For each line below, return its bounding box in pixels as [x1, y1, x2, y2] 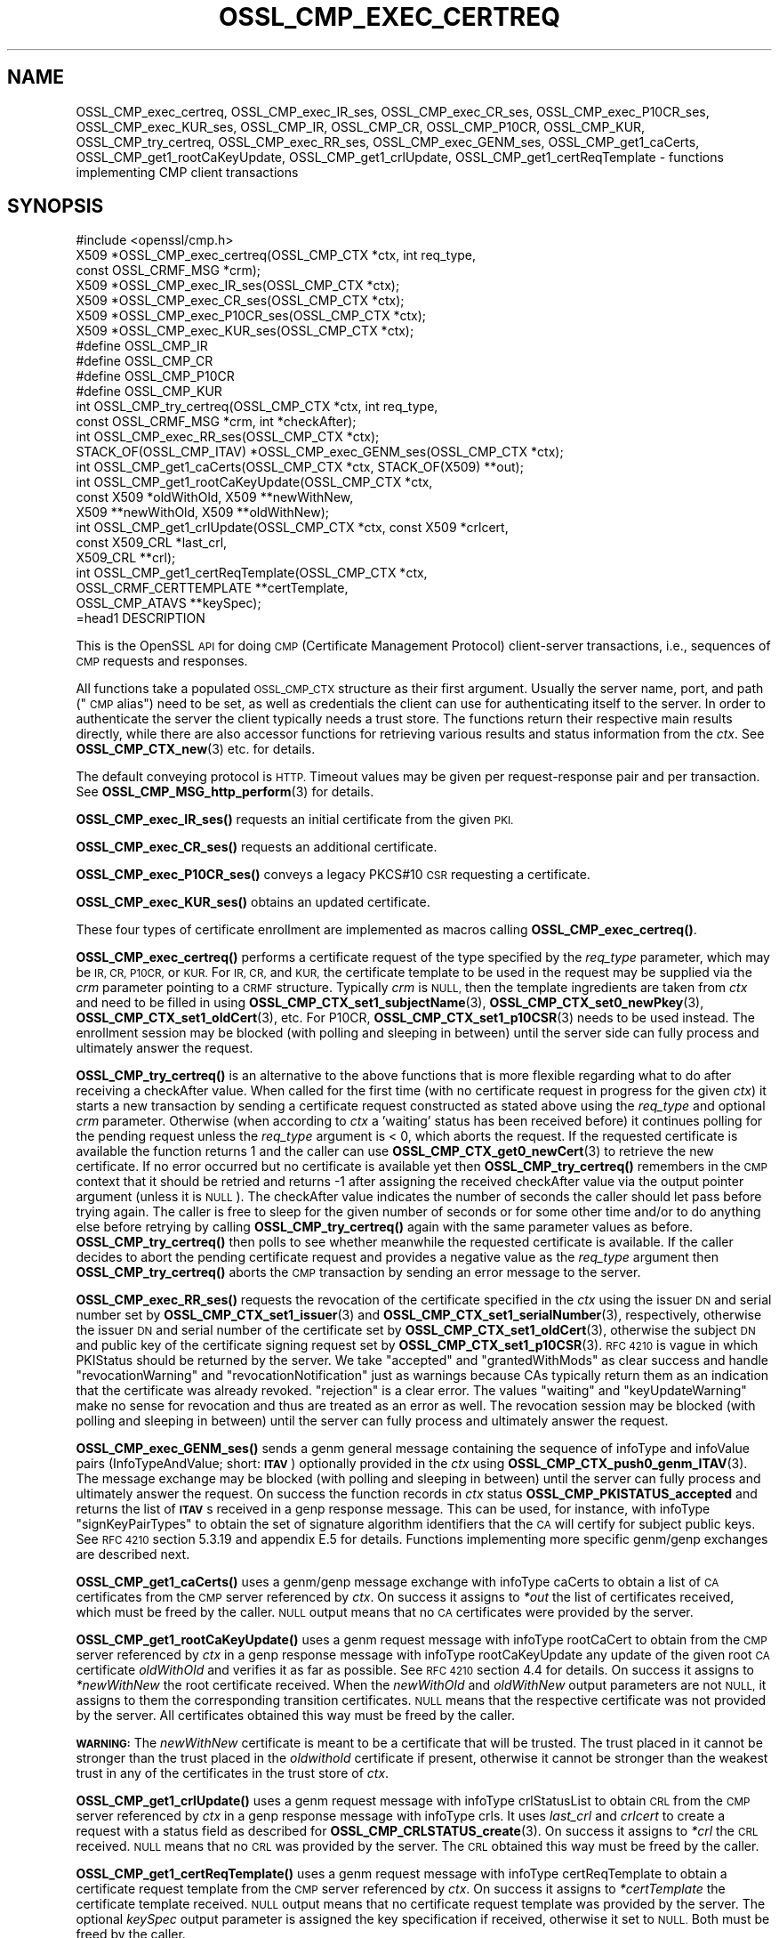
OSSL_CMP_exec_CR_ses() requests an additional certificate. [76, 839, 438, 855]
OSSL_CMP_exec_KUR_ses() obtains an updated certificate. [76, 894, 430, 910]
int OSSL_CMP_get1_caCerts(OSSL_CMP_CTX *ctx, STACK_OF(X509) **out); [76, 459, 524, 475]
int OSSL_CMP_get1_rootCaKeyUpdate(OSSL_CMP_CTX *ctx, [76, 474, 433, 490]
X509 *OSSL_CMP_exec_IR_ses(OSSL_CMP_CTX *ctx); [76, 278, 400, 294]
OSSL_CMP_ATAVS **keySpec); [76, 595, 261, 611]
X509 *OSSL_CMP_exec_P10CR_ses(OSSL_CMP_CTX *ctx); [76, 308, 427, 324]
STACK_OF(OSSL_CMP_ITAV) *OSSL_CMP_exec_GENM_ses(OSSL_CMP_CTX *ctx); [76, 444, 564, 460]
